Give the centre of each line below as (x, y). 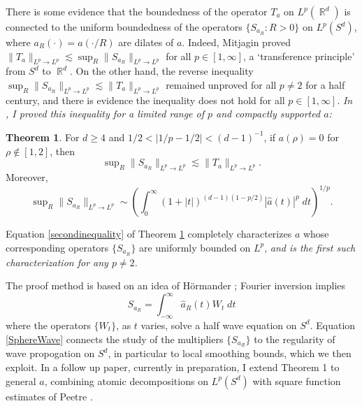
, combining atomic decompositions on (126, 380)
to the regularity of (295, 339)
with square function (297, 380)
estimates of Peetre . (49, 396)
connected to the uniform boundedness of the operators (124, 27)
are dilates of (146, 42)
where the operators (48, 325)
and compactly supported (268, 114)
